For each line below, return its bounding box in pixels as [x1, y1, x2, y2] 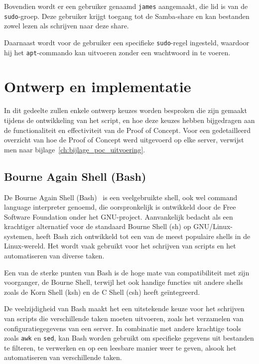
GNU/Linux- [193, 221, 233, 232]
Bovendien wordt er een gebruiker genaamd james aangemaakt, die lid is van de [4, 1, 248, 11]
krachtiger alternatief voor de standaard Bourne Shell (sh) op [4, 221, 191, 232]
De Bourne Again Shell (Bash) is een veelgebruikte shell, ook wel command [4, 192, 238, 202]
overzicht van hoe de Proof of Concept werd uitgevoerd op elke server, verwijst [4, 134, 244, 145]
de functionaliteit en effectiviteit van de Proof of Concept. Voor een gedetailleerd [4, 124, 251, 135]
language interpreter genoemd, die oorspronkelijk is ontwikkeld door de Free [4, 202, 236, 212]
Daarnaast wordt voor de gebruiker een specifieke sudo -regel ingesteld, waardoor [4, 37, 250, 47]
